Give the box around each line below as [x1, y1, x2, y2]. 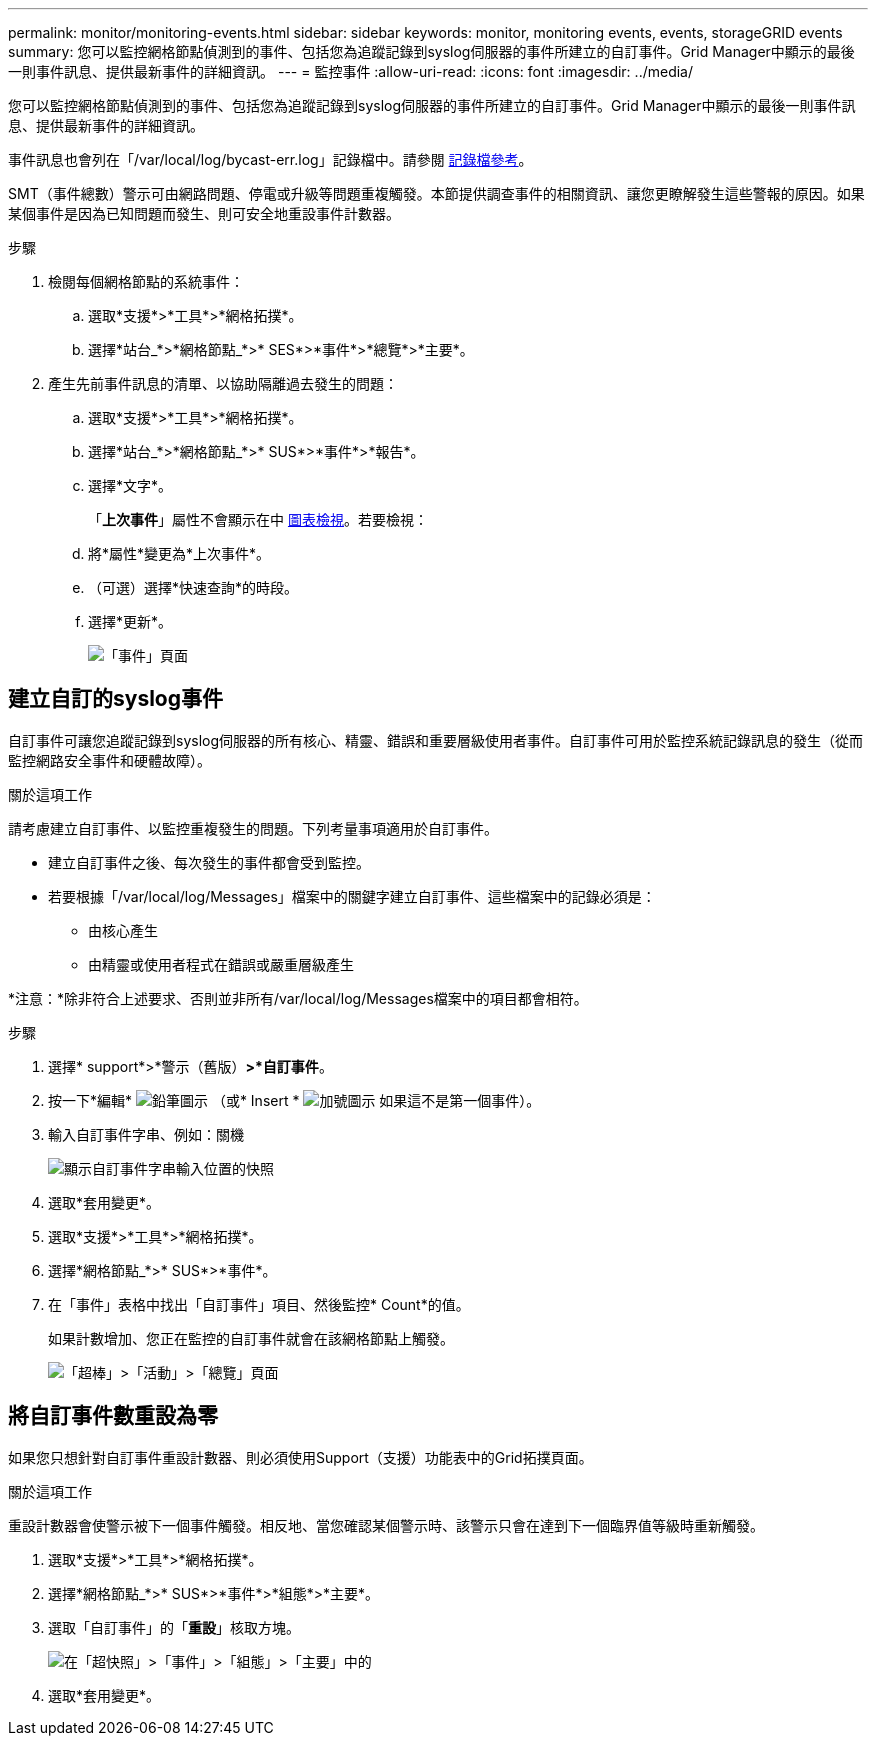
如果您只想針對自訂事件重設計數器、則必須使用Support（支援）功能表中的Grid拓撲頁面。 [8, 1448, 593, 1466]
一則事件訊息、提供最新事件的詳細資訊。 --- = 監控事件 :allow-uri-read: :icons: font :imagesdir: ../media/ [8, 63, 694, 80]
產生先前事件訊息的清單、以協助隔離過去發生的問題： [48, 375, 398, 392]
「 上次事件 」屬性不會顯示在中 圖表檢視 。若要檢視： [88, 511, 428, 528]
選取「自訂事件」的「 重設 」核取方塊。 [48, 1618, 300, 1636]
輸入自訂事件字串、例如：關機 [48, 1125, 244, 1143]
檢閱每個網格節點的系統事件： [48, 273, 244, 290]
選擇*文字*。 [88, 477, 173, 494]
